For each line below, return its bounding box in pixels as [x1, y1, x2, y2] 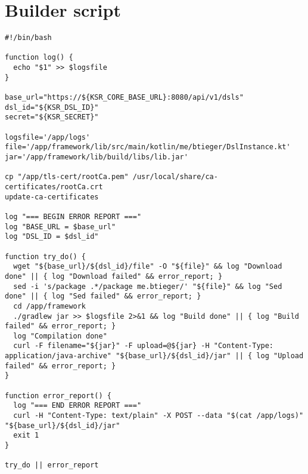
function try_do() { [5, 252, 86, 261]
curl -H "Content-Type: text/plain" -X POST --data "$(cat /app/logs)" [13, 411, 304, 420]
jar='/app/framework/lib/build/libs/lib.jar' [5, 153, 188, 161]
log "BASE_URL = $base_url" [5, 222, 116, 231]
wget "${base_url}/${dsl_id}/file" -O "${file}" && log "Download [13, 262, 282, 271]
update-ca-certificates [5, 192, 99, 201]
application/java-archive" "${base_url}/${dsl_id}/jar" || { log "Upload [5, 352, 304, 361]
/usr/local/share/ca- [132, 173, 218, 181]
